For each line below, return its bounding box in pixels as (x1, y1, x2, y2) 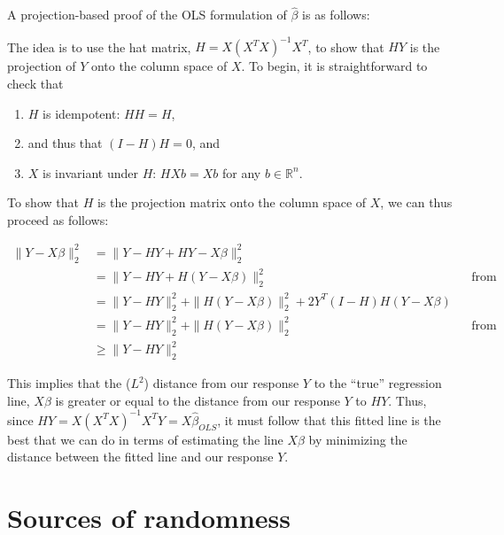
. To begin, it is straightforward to (241, 57, 428, 75)
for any (222, 163, 261, 182)
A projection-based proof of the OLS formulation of (7, 5, 287, 24)
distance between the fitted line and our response (7, 447, 274, 466)
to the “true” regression (314, 374, 442, 392)
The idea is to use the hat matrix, (7, 37, 191, 56)
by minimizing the (308, 430, 407, 448)
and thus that (27, 134, 103, 152)
